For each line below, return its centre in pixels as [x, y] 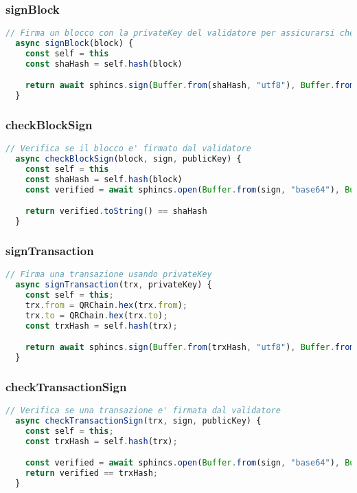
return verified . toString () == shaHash [116, 211]
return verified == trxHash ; [91, 473]
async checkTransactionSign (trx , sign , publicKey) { [138, 421]
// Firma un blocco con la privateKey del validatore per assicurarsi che [180, 33]
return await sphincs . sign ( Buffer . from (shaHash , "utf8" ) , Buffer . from [190, 86]
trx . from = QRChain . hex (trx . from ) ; [106, 305]
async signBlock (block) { [74, 44]
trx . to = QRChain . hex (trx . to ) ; [96, 315]
